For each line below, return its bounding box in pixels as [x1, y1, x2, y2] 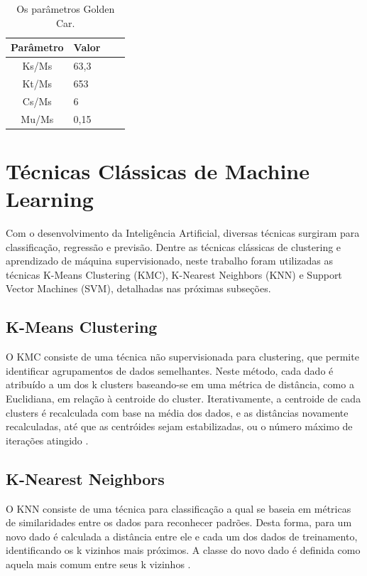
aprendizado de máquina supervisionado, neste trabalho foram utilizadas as [6, 253, 334, 268]
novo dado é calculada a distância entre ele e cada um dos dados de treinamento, [6, 528, 358, 543]
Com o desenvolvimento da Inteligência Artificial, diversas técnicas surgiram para [6, 225, 360, 240]
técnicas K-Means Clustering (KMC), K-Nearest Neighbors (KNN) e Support [6, 267, 342, 282]
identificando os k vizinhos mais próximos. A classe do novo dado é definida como [6, 543, 361, 558]
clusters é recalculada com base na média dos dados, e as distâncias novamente [6, 405, 349, 420]
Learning [6, 184, 94, 213]
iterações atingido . [6, 432, 89, 447]
